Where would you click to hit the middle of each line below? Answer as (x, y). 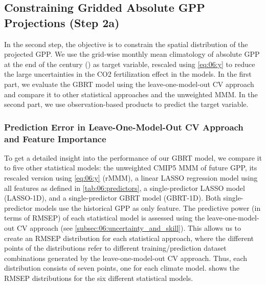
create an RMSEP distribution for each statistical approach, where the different (129, 238)
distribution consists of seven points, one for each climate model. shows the (122, 268)
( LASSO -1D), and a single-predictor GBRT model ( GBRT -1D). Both (113, 198)
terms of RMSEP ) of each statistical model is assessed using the (105, 218)
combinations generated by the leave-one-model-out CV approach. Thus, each (126, 258)
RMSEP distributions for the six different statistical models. (99, 278)
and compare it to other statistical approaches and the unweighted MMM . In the (131, 94)
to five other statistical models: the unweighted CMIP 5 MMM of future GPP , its (131, 168)
